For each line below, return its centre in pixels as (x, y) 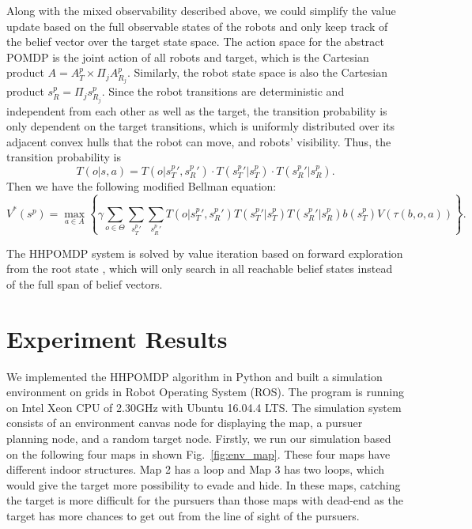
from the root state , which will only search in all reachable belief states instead (200, 268)
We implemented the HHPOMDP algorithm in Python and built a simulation (194, 376)
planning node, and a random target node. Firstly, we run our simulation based (199, 438)
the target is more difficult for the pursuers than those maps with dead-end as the (205, 500)
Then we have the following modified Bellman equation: (142, 185)
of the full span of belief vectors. (85, 283)
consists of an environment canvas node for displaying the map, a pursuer (185, 423)
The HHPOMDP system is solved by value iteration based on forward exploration (205, 253)
